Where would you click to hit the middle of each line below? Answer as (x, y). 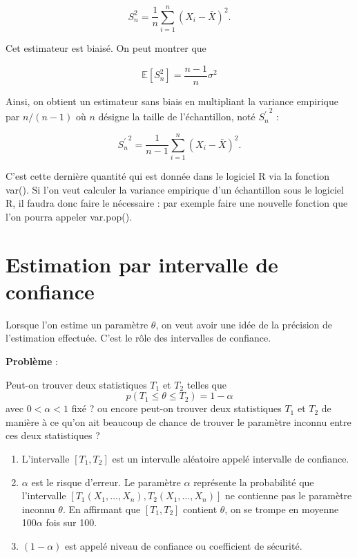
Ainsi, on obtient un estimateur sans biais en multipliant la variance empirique (172, 101)
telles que (206, 384)
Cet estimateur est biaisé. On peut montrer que (106, 48)
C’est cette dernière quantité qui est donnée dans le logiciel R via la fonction (168, 176)
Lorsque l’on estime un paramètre (77, 324)
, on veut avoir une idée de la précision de (244, 324)
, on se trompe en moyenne (282, 509)
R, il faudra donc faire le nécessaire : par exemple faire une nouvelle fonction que (177, 203)
